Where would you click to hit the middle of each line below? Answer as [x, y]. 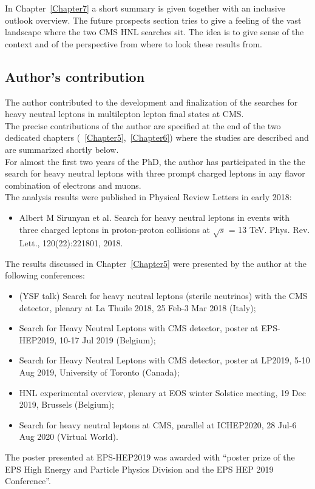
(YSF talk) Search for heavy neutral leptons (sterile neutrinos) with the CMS [163, 296]
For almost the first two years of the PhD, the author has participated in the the [155, 161]
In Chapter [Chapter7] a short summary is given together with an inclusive [145, 8]
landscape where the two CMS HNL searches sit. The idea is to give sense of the [154, 32]
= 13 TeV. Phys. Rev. [269, 229]
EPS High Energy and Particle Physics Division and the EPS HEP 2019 [139, 469]
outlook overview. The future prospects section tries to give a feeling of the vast [153, 20]
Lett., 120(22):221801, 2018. [71, 243]
